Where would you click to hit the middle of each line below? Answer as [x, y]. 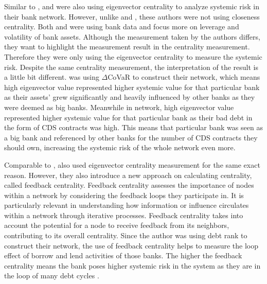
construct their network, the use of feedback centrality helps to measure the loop [131, 245]
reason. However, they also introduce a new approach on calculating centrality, [128, 175]
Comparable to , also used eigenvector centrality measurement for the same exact [132, 164]
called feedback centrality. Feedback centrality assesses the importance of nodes [129, 185]
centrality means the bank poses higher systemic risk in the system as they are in [132, 265]
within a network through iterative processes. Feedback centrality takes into [124, 215]
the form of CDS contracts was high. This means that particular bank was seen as [133, 127]
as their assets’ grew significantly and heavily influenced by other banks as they [130, 97]
